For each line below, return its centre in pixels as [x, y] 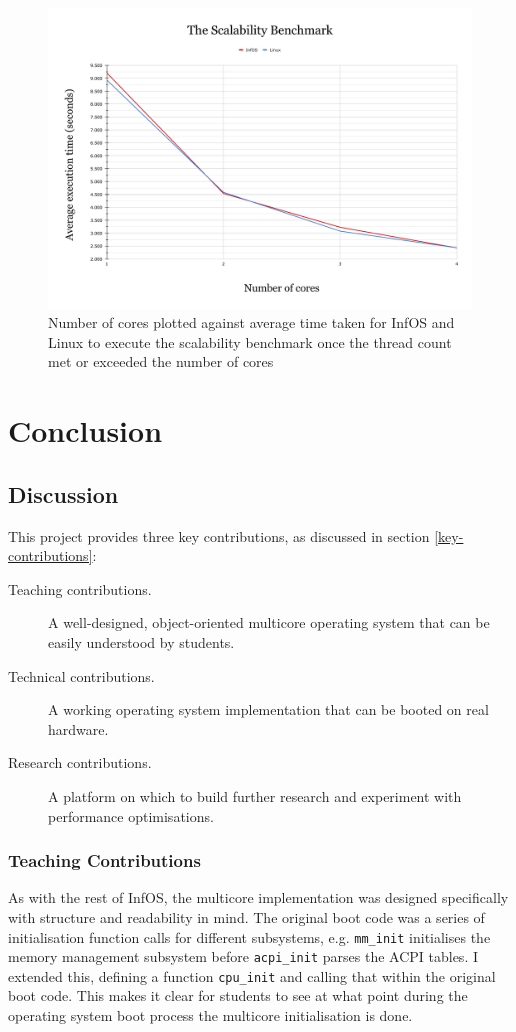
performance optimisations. [131, 815]
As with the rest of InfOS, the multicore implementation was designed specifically [258, 897]
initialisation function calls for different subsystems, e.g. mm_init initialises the [249, 936]
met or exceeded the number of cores [161, 361]
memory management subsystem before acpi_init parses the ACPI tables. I [243, 956]
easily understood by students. [141, 641]
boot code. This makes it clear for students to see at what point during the [238, 995]
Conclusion [85, 430]
